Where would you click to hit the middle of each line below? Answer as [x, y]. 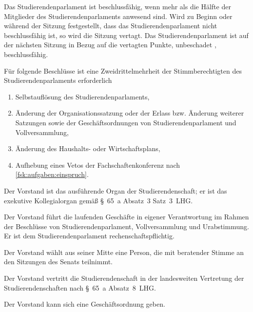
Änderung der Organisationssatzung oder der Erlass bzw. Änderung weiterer [130, 113]
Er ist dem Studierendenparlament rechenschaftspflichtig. [89, 236]
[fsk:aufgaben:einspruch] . [52, 174]
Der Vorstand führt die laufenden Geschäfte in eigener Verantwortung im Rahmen [126, 217]
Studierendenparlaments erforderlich [58, 80]
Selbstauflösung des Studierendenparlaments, [82, 96]
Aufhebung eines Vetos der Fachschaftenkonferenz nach [98, 165]
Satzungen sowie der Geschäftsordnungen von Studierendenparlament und [126, 122]
